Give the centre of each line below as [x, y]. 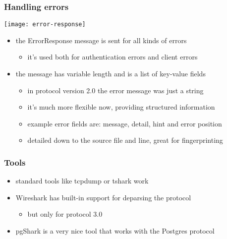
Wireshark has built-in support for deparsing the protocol [103, 197]
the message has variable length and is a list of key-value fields [111, 74]
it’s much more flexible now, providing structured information [121, 107]
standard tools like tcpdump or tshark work [82, 181]
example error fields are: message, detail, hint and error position [125, 123]
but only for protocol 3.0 [65, 214]
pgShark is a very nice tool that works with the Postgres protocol [115, 231]
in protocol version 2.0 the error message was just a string [115, 90]
